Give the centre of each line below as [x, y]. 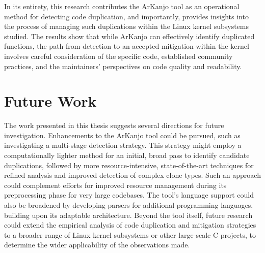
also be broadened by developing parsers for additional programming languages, [129, 205]
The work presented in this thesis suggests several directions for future [114, 125]
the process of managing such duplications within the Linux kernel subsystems [127, 26]
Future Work [50, 101]
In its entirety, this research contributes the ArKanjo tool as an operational [122, 6]
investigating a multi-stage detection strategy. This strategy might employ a [123, 145]
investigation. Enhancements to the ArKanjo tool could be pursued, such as [122, 135]
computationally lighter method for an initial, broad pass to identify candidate [127, 155]
